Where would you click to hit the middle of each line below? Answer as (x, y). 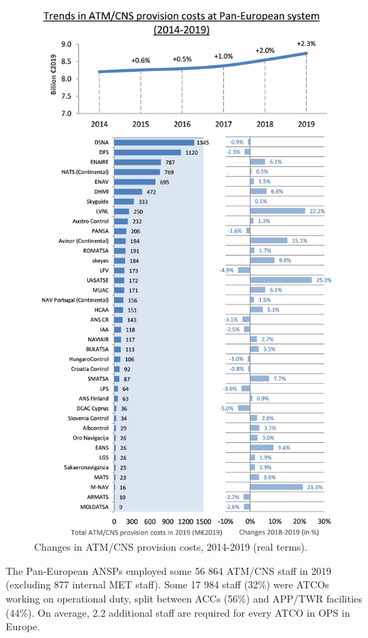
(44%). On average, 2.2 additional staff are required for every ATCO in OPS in (178, 612)
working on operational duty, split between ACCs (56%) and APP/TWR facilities (184, 598)
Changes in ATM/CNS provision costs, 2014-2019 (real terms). (171, 547)
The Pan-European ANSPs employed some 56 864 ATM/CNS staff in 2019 (169, 570)
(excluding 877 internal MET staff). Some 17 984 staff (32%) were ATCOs (168, 584)
